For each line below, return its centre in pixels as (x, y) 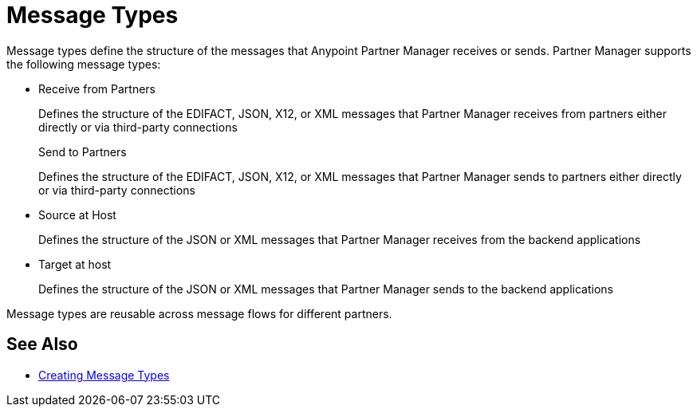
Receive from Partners (97, 88)
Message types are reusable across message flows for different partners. (199, 313)
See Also (42, 344)
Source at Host (77, 214)
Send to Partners (83, 151)
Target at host (75, 264)
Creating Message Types (104, 375)
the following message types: (84, 64)
